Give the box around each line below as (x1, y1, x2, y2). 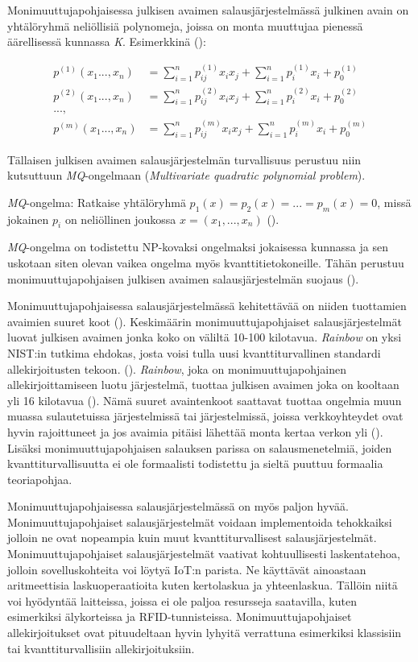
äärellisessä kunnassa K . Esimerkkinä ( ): (7, 33, 206, 50)
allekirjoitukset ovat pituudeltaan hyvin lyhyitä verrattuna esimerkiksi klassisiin (7, 624, 402, 641)
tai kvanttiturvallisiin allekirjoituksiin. (7, 639, 195, 656)
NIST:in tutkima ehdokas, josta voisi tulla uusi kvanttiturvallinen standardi (7, 344, 381, 361)
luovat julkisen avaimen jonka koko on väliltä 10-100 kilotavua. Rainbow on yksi (7, 329, 402, 345)
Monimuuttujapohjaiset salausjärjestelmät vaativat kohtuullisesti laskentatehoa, (7, 545, 400, 562)
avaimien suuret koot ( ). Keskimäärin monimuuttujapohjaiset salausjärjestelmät (7, 312, 402, 329)
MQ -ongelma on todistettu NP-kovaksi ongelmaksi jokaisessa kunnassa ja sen (7, 238, 388, 255)
